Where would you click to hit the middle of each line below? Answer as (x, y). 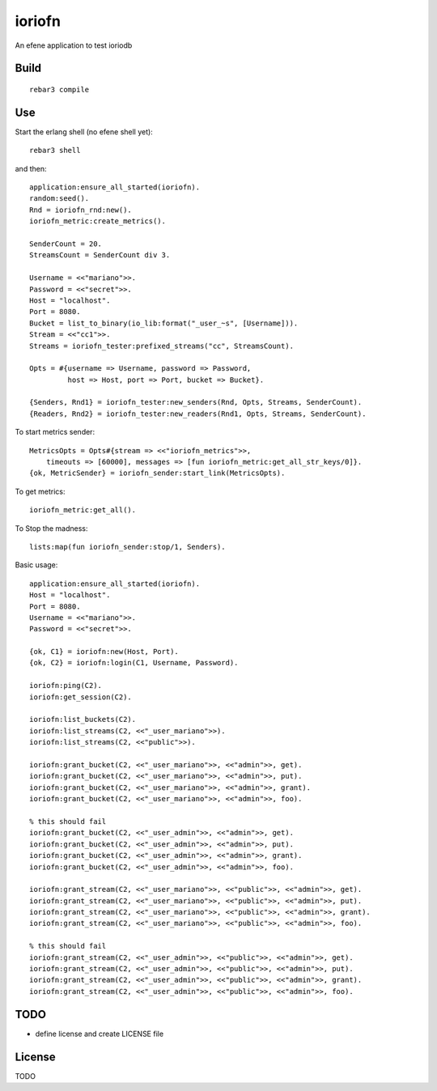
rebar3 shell (55, 151)
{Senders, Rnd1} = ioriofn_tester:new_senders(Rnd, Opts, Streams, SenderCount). (196, 402)
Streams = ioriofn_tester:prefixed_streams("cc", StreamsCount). (162, 346)
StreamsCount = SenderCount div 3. (100, 255)
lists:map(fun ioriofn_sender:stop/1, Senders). (127, 547)
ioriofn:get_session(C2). (81, 697)
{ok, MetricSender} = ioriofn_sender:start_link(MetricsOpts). (157, 473)
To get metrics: (40, 491)
